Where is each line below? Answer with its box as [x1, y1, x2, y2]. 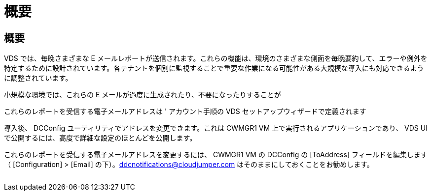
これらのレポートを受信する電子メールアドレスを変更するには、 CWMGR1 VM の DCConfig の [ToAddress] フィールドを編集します [4, 150, 428, 159]
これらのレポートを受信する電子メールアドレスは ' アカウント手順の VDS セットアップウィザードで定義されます [4, 107, 366, 116]
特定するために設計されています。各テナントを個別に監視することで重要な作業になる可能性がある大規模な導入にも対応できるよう [4, 64, 424, 73]
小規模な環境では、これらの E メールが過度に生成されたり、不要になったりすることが [4, 90, 281, 99]
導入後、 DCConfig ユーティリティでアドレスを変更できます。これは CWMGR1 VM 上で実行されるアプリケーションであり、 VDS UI [4, 124, 428, 133]
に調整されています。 [4, 74, 72, 83]
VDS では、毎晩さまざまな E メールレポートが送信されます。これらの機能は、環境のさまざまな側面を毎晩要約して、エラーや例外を [4, 54, 428, 63]
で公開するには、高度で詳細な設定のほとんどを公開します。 [4, 134, 197, 142]
